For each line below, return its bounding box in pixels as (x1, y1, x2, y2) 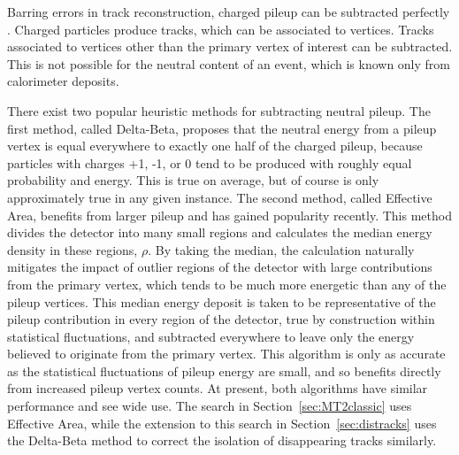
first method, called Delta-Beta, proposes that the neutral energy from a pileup (7, 119, 437, 137)
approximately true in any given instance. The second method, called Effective (7, 188, 432, 206)
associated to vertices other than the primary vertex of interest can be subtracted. (7, 37, 453, 56)
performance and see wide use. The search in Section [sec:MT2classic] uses (7, 397, 412, 415)
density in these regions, (7, 240, 138, 258)
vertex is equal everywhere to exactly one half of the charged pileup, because (7, 136, 423, 155)
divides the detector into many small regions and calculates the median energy (7, 223, 432, 242)
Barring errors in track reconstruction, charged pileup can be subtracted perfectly (7, 3, 450, 20)
